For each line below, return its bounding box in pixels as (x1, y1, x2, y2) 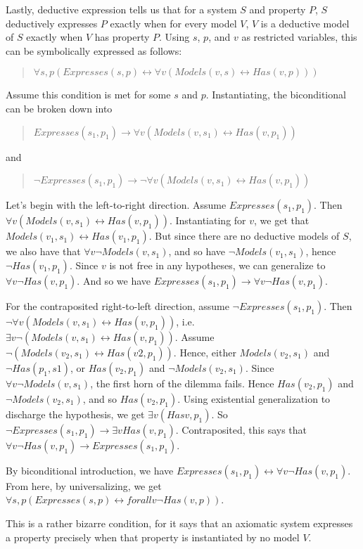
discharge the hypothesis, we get (6, 406, 145, 421)
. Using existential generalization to (177, 391, 331, 406)
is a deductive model (260, 15, 350, 30)
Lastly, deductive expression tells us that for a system (6, 2, 237, 16)
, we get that (254, 213, 310, 228)
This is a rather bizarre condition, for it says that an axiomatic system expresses (6, 515, 353, 530)
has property (94, 30, 150, 44)
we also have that (6, 244, 81, 259)
